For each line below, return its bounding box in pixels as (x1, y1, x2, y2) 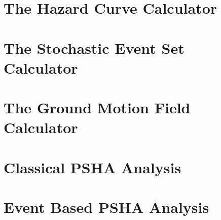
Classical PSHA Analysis (4, 156, 181, 177)
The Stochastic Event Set (4, 37, 185, 58)
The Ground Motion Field (4, 97, 191, 118)
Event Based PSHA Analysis (4, 197, 209, 217)
